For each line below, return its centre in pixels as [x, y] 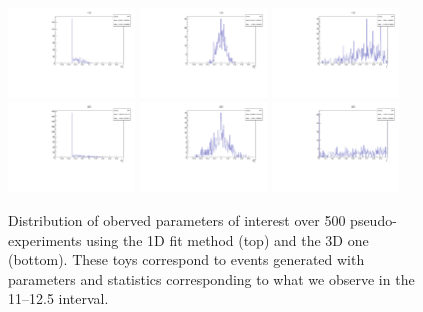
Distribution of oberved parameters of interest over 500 [177, 219]
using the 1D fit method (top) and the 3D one [227, 239]
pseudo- [373, 219]
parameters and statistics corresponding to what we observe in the [211, 278]
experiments [45, 239]
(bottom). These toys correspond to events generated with [186, 259]
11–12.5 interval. [58, 298]
